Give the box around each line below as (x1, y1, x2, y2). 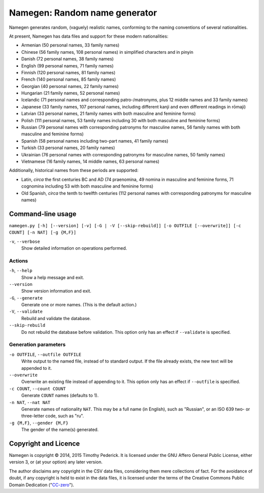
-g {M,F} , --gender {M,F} (9, 420, 68, 426)
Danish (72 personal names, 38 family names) (21, 56, 114, 62)
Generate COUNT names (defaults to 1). (21, 392, 99, 398)
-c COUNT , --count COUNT (9, 386, 66, 391)
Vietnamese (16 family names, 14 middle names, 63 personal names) (21, 158, 160, 164)
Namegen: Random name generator (9, 7, 157, 18)
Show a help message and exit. (21, 274, 84, 280)
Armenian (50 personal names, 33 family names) (21, 42, 120, 48)
